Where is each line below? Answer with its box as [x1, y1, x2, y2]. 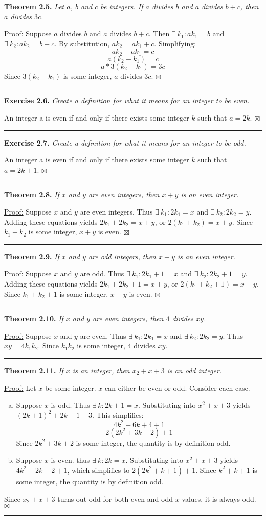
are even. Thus [80, 330, 126, 341]
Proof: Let [4, 382, 36, 393]
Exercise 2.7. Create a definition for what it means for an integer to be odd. [4, 137, 246, 148]
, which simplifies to [67, 464, 130, 475]
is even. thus [51, 455, 90, 465]
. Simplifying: [154, 38, 196, 49]
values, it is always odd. [182, 493, 256, 504]
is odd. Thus [51, 399, 90, 410]
